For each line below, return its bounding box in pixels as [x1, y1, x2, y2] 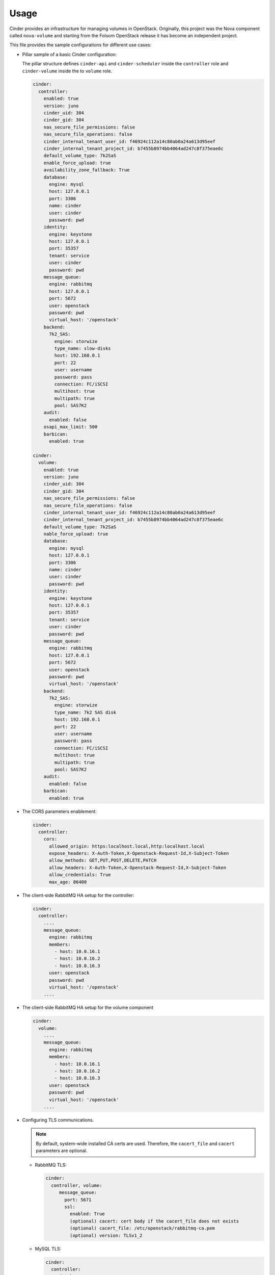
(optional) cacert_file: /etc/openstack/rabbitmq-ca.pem [69, 1226, 215, 1231]
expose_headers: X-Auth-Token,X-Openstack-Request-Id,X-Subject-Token [49, 851, 229, 856]
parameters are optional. [36, 1147, 88, 1154]
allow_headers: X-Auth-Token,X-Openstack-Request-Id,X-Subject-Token [49, 864, 227, 871]
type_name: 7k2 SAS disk [54, 709, 117, 715]
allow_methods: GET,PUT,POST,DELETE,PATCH [49, 857, 157, 863]
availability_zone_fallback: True [43, 167, 130, 173]
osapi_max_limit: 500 [43, 424, 98, 430]
